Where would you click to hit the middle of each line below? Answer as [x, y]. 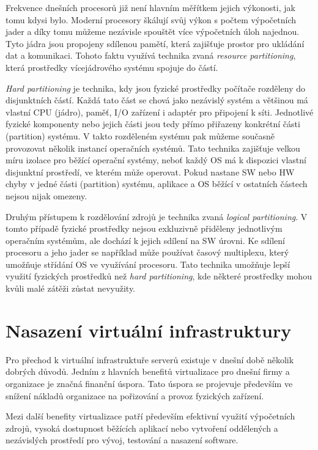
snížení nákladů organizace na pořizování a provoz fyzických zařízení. [135, 395]
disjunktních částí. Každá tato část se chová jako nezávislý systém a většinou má [157, 100]
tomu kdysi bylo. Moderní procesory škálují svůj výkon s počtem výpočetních [151, 19]
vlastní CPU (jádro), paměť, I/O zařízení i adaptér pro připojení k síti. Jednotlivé [160, 112]
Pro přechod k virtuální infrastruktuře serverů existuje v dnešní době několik [150, 359]
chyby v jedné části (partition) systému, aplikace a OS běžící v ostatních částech [157, 184]
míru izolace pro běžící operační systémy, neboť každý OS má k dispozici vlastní [156, 160]
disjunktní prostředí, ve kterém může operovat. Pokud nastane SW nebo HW [150, 172]
